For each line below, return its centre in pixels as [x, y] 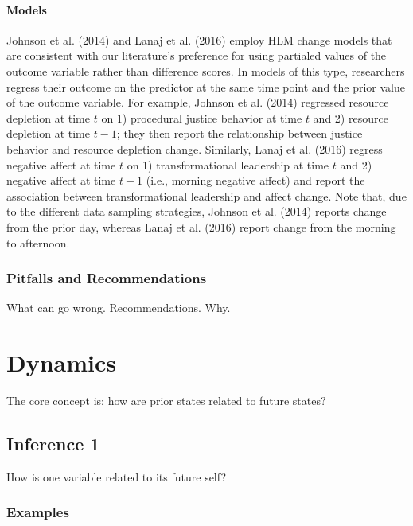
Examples [38, 512]
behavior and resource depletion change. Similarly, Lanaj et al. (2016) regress [195, 148]
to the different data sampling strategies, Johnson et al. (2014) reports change [197, 211]
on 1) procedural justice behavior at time [202, 117]
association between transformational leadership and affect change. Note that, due [206, 195]
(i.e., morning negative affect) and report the [255, 180]
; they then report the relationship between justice [240, 133]
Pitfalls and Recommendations [107, 278]
